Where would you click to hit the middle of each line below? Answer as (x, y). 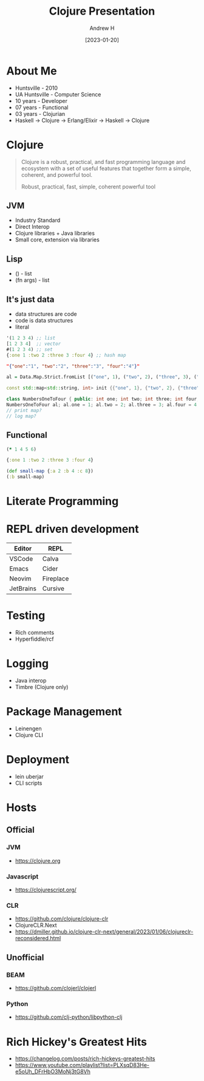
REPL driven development (73, 529)
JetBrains (23, 588)
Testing (26, 615)
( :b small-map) (25, 477)
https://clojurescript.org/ (46, 890)
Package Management (64, 712)
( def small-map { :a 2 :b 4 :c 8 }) (50, 471)
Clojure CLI (29, 735)
